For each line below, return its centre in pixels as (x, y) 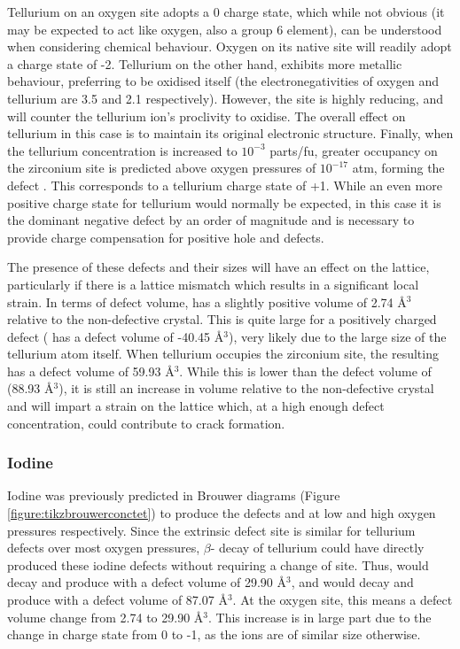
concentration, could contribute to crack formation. (146, 423)
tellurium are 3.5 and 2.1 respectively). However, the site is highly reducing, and (225, 98)
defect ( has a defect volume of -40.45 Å (116, 336)
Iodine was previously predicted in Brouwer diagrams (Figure (174, 495)
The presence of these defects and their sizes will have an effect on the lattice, (218, 267)
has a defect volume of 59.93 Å (91, 371)
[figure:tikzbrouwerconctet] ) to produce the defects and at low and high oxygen (222, 513)
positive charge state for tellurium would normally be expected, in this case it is (224, 202)
